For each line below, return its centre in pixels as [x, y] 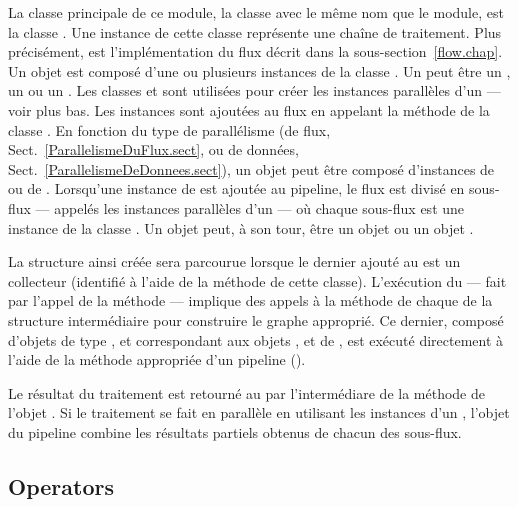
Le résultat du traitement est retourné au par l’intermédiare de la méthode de [246, 392]
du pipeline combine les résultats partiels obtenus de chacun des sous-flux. [235, 431]
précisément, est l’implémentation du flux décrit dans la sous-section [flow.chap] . [255, 51]
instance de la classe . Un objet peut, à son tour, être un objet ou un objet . [241, 227]
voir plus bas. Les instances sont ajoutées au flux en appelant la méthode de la [249, 109]
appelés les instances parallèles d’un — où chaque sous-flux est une [259, 207]
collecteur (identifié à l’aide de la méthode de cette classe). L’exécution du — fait [257, 280]
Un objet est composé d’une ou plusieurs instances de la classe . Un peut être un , [259, 70]
